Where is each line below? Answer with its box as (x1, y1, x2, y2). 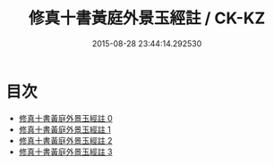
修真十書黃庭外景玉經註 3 (18, 146, 113, 157)
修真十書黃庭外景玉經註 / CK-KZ (28, 8, 266, 29)
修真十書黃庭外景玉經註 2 (18, 135, 113, 145)
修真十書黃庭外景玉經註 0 (18, 112, 113, 123)
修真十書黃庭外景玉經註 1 (18, 124, 111, 135)
